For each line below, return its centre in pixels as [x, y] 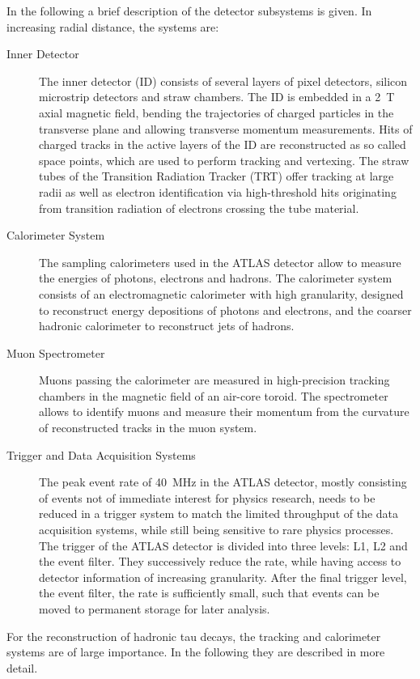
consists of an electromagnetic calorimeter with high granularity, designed [221, 293]
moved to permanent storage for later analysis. [155, 609]
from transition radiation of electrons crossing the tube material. [199, 208]
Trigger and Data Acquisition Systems [101, 454]
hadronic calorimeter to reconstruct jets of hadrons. [167, 326]
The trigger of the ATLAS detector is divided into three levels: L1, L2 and [223, 545]
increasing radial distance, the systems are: [113, 26]
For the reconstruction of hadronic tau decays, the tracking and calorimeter [194, 636]
